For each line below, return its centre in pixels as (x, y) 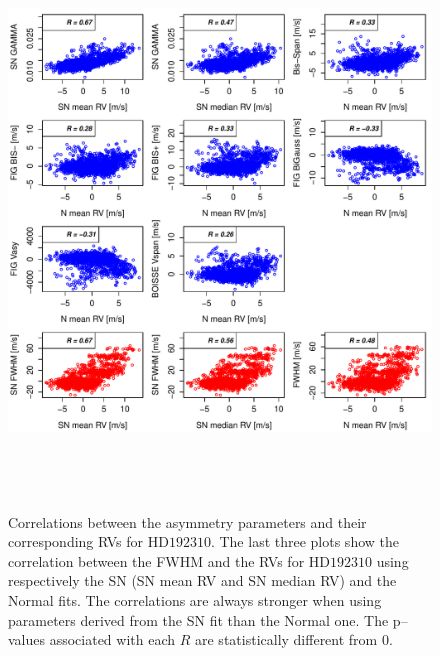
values (27, 639)
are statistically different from (286, 639)
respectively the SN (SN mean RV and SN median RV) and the (202, 580)
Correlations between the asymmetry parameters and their (187, 521)
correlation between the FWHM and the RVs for (156, 560)
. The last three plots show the (304, 541)
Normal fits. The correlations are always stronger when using (195, 599)
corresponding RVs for (76, 541)
